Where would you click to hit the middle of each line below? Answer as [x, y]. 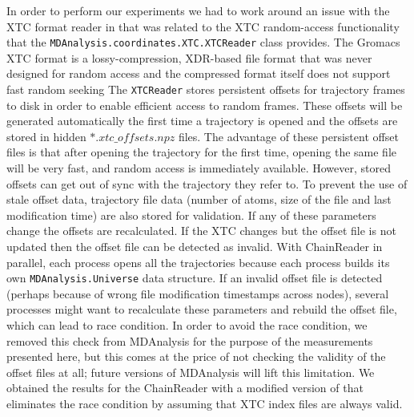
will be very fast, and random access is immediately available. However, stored [199, 168]
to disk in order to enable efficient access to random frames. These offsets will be [205, 105]
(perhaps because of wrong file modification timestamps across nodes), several [198, 293]
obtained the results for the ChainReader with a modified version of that [185, 388]
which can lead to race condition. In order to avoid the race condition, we [187, 325]
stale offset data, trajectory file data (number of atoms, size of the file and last [199, 199]
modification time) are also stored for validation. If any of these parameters [191, 215]
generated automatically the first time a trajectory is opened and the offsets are [202, 121]
